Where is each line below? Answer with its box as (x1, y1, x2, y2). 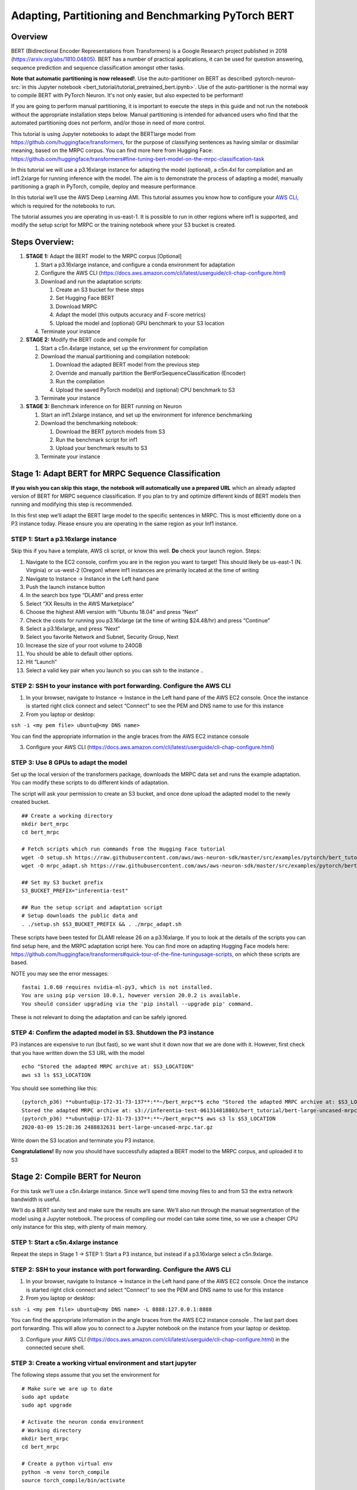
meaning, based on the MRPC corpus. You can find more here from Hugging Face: (11, 147, 214, 154)
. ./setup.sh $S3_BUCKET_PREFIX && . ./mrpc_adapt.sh (21, 921, 181, 927)
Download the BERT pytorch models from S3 (55, 428, 165, 435)
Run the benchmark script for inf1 (55, 436, 138, 443)
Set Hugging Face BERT (55, 294, 115, 302)
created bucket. (11, 799, 50, 806)
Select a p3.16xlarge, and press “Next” (26, 625, 120, 632)
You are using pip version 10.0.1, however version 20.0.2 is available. (21, 992, 242, 999)
